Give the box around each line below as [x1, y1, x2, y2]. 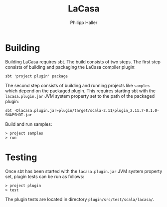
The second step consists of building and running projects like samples [5, 82, 150, 88]
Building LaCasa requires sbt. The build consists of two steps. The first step [5, 58, 161, 65]
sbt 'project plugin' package [5, 73, 68, 79]
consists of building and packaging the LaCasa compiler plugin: [5, 64, 136, 70]
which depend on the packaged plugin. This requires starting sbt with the [5, 88, 156, 94]
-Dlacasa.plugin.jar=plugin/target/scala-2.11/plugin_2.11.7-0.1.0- [14, 108, 160, 113]
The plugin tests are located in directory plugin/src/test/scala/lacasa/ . [5, 196, 155, 202]
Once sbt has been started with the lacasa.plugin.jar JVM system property [5, 168, 163, 174]
